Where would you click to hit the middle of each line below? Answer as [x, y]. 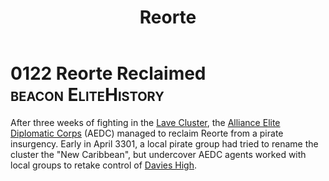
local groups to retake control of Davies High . [103, 165]
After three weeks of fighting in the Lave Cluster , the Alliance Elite [145, 122]
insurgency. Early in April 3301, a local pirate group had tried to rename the [164, 143]
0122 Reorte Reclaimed [108, 73]
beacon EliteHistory [87, 95]
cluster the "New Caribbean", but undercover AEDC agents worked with [158, 154]
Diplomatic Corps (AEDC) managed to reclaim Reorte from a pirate [147, 133]
